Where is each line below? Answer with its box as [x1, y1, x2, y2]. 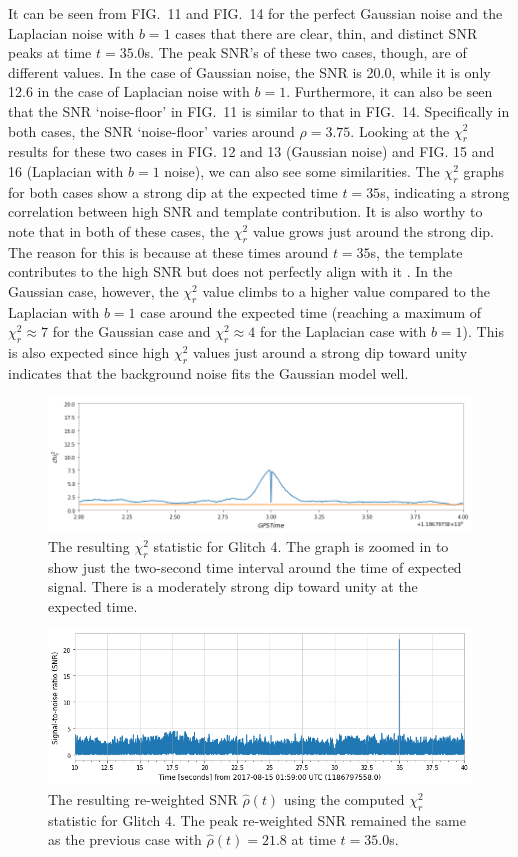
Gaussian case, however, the [8, 280, 179, 301]
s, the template [370, 241, 463, 262]
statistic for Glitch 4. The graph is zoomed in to [153, 535, 449, 556]
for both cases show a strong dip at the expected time [8, 181, 338, 202]
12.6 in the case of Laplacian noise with [8, 81, 250, 102]
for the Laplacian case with [259, 321, 427, 342]
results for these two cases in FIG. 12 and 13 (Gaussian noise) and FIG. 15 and [8, 141, 495, 162]
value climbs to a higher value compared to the [202, 280, 490, 301]
